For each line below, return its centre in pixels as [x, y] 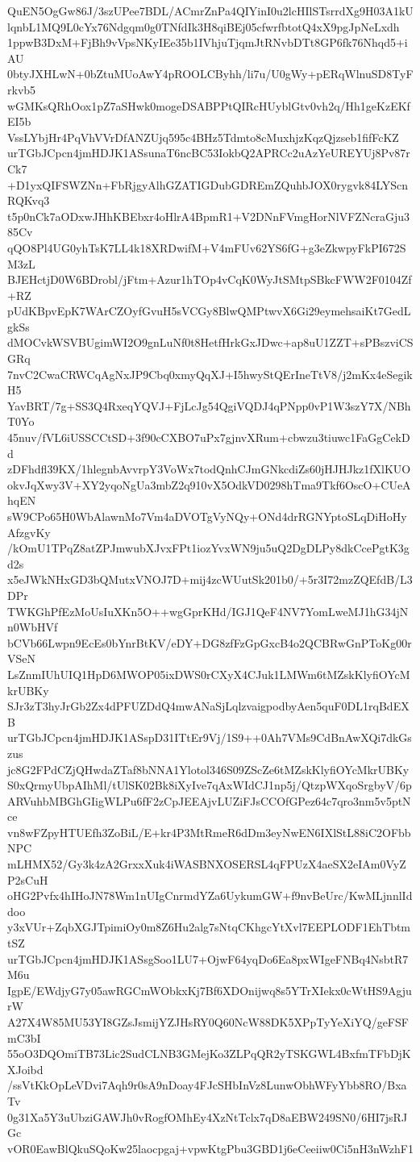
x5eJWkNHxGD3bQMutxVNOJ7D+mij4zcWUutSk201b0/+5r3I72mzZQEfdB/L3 [210, 579]
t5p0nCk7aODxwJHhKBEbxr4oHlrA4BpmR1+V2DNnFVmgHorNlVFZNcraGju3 [209, 216]
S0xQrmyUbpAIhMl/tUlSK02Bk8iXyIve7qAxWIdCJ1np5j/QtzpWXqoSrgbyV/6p [210, 785]
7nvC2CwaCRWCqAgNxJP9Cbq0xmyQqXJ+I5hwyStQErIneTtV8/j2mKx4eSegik [210, 374]
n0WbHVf [33, 627]
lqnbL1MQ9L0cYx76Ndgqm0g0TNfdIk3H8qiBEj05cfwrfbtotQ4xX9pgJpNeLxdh [204, 26]
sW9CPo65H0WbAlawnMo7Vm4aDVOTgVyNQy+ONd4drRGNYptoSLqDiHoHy [207, 516]
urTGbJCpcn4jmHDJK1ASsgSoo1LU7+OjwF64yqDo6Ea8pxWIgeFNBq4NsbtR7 [208, 958]
